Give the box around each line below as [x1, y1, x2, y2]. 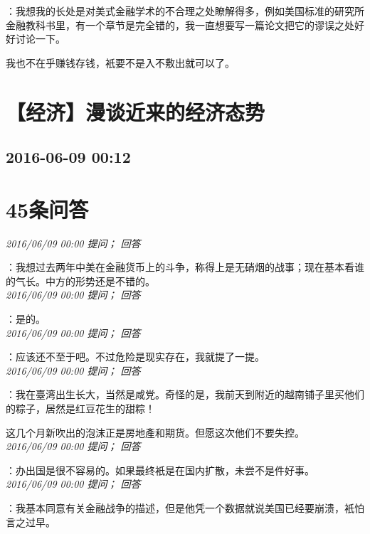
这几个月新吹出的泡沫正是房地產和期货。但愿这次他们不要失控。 [6, 424, 305, 439]
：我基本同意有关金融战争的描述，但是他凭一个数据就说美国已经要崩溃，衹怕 [6, 500, 364, 515]
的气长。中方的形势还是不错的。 [6, 273, 155, 288]
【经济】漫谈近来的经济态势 [6, 97, 265, 126]
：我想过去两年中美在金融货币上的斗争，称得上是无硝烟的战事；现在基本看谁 [6, 260, 364, 274]
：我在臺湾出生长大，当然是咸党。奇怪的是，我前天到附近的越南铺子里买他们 [6, 387, 364, 402]
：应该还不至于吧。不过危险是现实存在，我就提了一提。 [6, 349, 265, 364]
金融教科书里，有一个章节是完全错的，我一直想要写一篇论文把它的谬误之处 [6, 17, 354, 32]
